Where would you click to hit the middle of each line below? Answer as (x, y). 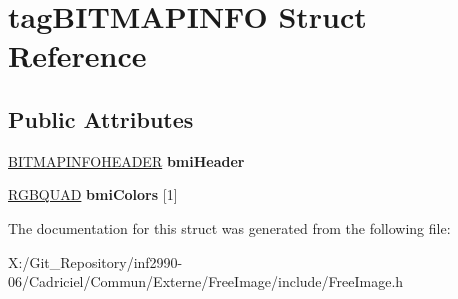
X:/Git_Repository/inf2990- (95, 261)
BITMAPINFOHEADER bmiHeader (126, 160)
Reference (77, 55)
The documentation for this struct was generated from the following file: (229, 227)
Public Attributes (101, 118)
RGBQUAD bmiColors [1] (93, 194)
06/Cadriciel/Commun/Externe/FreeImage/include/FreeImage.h (206, 281)
